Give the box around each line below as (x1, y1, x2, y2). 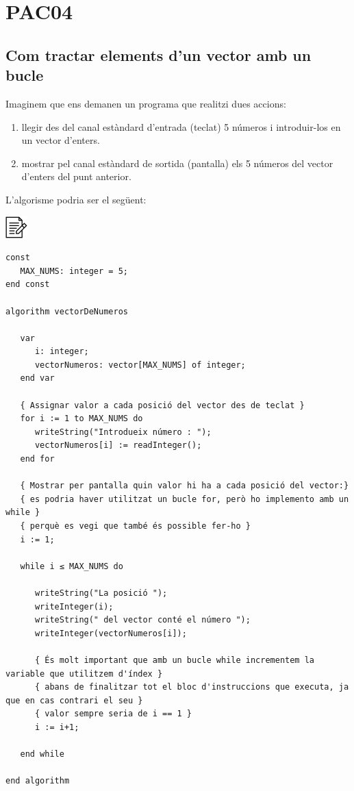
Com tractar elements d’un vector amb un (5, 44, 312, 65)
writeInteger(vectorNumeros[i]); (34, 628, 187, 638)
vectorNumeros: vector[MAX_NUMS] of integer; (34, 360, 246, 370)
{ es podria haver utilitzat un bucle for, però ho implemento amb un (20, 494, 349, 504)
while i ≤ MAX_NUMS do (20, 561, 123, 571)
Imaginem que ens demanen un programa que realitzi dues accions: (5, 96, 286, 110)
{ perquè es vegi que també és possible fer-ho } (20, 521, 251, 531)
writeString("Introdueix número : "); (34, 427, 212, 437)
